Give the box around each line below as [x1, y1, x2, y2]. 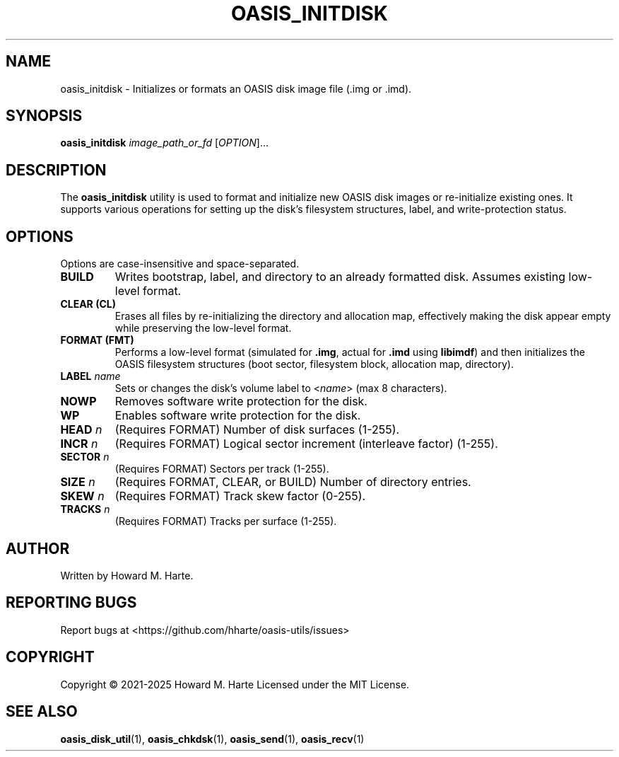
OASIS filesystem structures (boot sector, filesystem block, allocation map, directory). [114, 358, 514, 371]
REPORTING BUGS [6, 594, 137, 612]
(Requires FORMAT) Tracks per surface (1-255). [114, 515, 337, 528]
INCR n [60, 437, 98, 451]
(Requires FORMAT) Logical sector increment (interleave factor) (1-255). [114, 437, 498, 451]
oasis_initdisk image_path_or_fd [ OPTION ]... [60, 137, 269, 149]
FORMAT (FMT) [60, 334, 134, 347]
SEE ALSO [6, 703, 78, 721]
